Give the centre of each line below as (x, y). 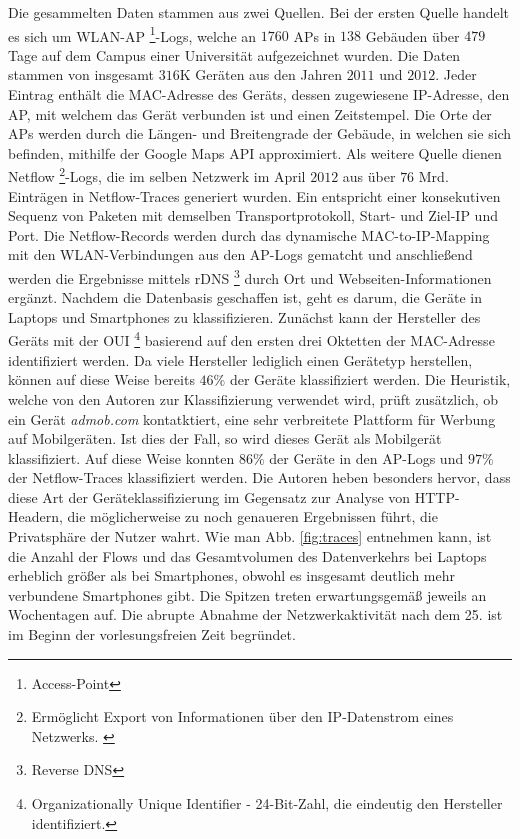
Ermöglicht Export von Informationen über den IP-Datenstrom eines (242, 716)
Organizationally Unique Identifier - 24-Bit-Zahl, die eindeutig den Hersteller (267, 803)
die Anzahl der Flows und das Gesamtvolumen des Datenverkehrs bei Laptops (247, 555)
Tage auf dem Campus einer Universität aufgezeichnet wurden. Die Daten (234, 54)
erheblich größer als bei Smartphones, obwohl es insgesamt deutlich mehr (232, 575)
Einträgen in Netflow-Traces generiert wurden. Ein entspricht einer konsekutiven (254, 195)
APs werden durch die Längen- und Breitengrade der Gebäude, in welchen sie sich (260, 133)
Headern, (35, 516)
